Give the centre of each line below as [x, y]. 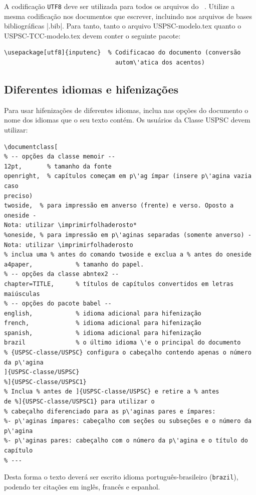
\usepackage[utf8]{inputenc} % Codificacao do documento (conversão [122, 53]
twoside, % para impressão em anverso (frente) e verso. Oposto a [119, 206]
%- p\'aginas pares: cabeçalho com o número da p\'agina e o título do [126, 441]
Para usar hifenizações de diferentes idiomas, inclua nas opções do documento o [126, 110]
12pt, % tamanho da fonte [58, 166]
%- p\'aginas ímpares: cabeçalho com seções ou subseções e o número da [128, 421]
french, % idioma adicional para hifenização [103, 323]
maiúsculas [22, 294]
